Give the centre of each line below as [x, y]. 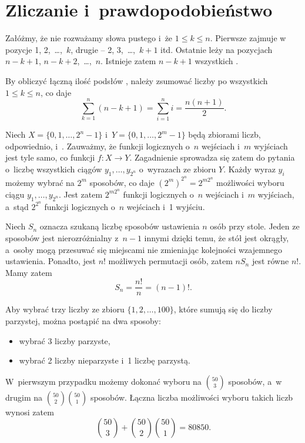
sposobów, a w [255, 381]
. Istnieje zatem [128, 61]
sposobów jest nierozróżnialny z [62, 237]
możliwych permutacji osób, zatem [170, 261]
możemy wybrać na [40, 182]
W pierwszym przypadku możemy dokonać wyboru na [103, 381]
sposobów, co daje [122, 182]
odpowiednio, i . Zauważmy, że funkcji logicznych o [98, 146]
